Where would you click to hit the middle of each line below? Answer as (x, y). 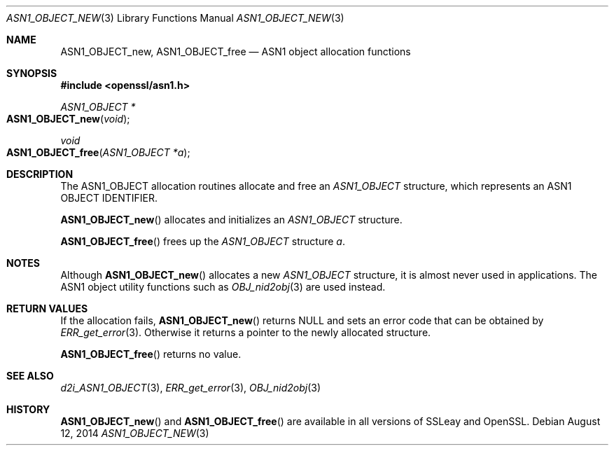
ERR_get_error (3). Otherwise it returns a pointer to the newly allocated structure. (246, 332)
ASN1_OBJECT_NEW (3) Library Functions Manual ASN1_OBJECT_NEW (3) (175, 18)
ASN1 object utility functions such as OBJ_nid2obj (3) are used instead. (223, 287)
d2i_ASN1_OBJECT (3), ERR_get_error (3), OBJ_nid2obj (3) (191, 388)
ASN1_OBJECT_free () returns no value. (151, 354)
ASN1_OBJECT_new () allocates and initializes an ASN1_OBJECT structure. (231, 220)
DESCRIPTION (40, 174)
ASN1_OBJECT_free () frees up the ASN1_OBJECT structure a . (203, 241)
